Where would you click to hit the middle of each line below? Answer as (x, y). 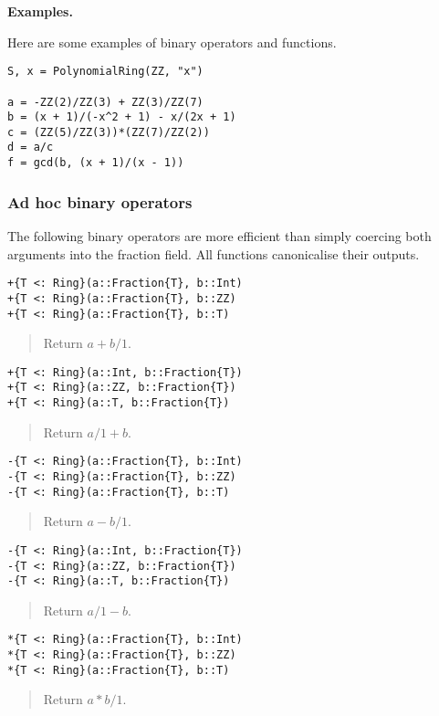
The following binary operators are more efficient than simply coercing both (219, 236)
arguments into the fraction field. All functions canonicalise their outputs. (214, 253)
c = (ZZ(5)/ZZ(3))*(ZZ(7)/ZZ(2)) (109, 132)
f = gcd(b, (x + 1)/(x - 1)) (96, 163)
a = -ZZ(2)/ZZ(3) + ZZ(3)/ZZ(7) (105, 102)
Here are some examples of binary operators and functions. (172, 42)
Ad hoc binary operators (100, 201)
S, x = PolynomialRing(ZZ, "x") (105, 72)
